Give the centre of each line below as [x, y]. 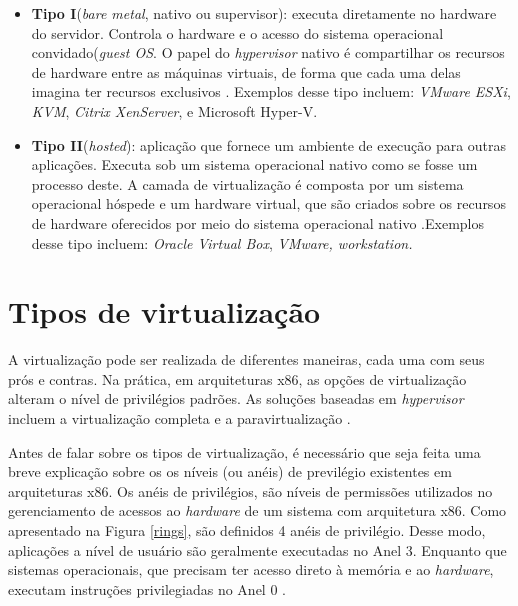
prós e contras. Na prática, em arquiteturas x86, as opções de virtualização [237, 378]
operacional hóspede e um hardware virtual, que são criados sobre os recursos [268, 203]
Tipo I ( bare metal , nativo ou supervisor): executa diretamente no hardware [264, 13]
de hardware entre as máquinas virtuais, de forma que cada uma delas [246, 71]
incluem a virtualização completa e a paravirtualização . [179, 418]
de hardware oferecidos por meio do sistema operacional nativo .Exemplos [257, 222]
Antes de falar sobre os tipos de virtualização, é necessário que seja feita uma [244, 451]
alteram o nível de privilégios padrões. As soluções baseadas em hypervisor [236, 398]
